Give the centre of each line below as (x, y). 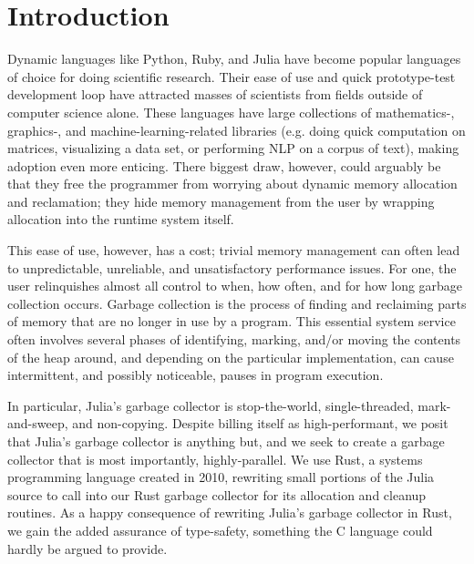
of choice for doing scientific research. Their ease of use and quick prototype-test (232, 76)
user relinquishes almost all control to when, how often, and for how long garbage (235, 286)
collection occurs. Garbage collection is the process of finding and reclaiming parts (237, 303)
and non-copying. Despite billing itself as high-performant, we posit (260, 423)
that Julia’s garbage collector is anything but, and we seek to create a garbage (226, 441)
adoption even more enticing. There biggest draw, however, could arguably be (224, 165)
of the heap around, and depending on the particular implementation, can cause (231, 357)
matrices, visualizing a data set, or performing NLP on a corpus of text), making (233, 148)
